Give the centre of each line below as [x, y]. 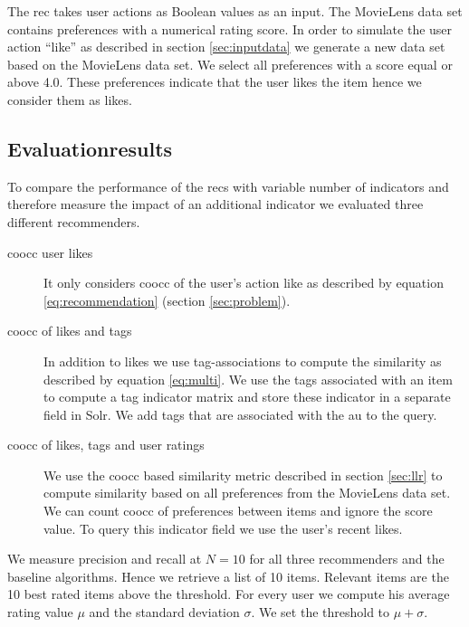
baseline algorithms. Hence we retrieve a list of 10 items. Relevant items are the [228, 576]
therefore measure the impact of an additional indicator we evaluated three [215, 204]
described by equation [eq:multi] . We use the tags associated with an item [248, 379]
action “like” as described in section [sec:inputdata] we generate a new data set [226, 47]
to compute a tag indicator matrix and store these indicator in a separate [247, 397]
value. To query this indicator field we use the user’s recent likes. [223, 528]
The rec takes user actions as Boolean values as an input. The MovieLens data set [235, 11]
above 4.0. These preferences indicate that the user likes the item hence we [215, 82]
